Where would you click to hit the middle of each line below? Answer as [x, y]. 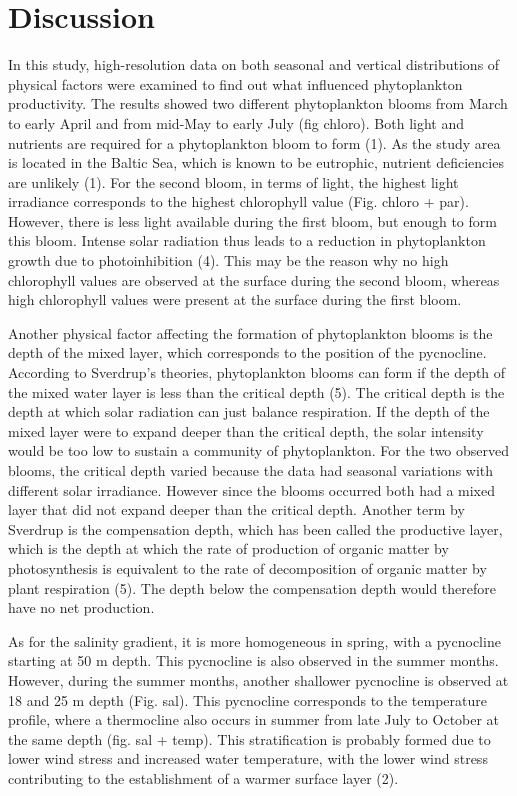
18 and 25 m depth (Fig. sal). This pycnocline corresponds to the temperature [247, 699]
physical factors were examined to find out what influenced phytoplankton [235, 83]
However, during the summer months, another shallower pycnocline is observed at [258, 679]
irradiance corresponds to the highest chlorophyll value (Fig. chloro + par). [238, 201]
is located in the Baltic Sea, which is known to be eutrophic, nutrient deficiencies [256, 162]
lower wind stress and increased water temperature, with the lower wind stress [248, 758]
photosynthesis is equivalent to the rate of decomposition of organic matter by [247, 567]
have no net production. [81, 607]
